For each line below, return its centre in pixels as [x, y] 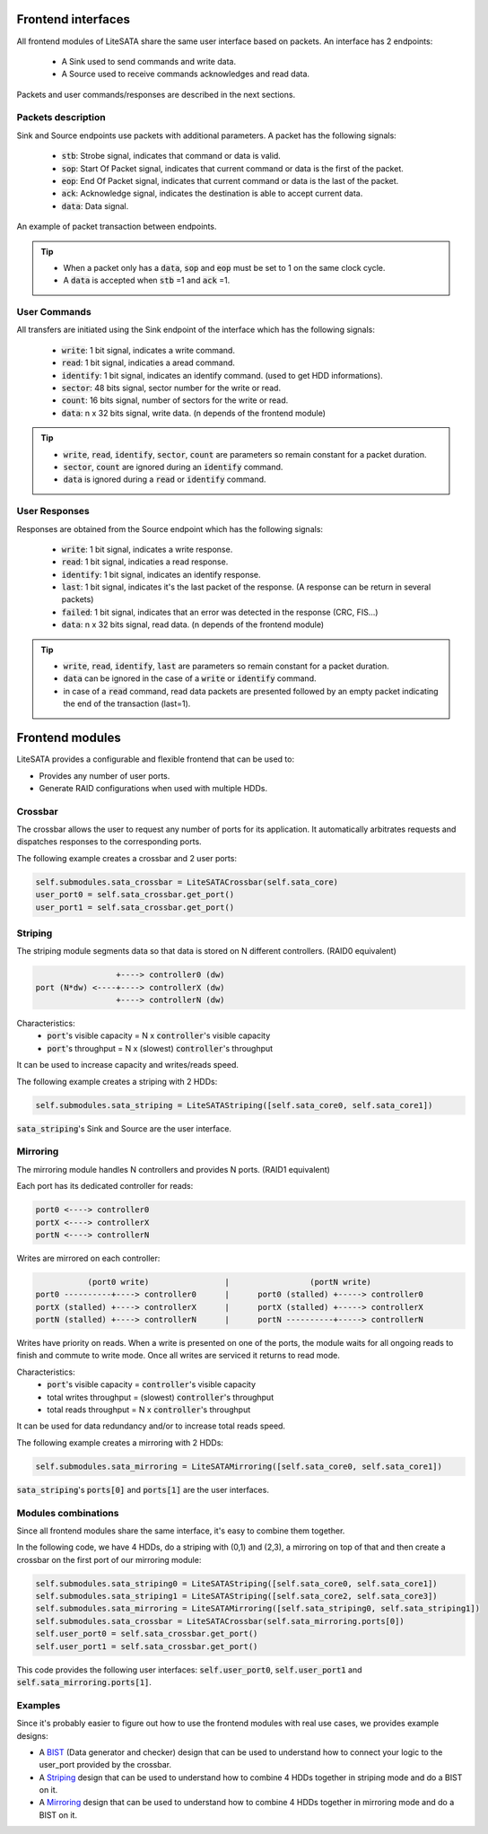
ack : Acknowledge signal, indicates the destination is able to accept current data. [212, 194]
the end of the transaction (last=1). [127, 703]
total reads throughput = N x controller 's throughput [149, 1410]
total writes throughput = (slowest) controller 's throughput [160, 1397]
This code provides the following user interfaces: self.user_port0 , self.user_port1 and [189, 1670]
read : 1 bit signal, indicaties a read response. [145, 562]
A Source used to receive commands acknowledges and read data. [185, 74]
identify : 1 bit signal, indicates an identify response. [161, 574]
